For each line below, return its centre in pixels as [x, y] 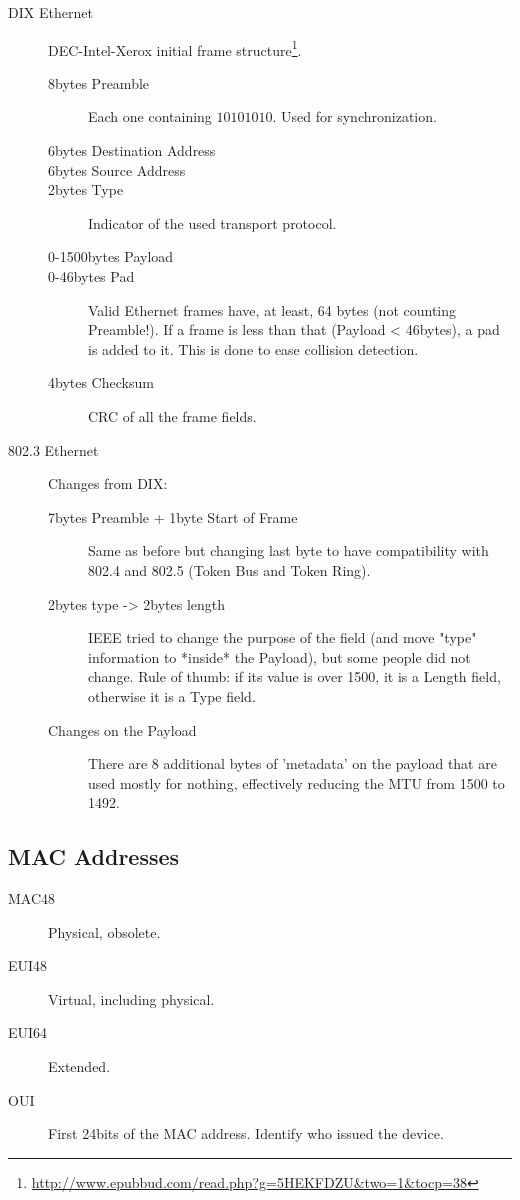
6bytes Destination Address [132, 150]
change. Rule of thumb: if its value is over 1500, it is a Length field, [294, 676]
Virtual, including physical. [131, 998]
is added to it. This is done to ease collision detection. [253, 348]
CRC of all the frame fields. [172, 415]
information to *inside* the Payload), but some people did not [279, 656]
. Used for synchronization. [354, 116]
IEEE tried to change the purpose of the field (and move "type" [282, 637]
